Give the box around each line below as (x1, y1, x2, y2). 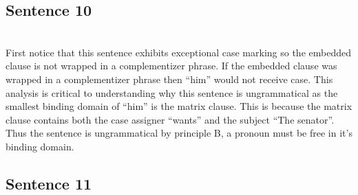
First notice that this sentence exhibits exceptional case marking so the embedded (6, 45, 351, 59)
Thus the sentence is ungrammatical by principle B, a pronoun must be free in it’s (6, 126, 352, 140)
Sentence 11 (6, 172, 92, 194)
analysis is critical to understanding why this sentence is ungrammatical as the (6, 85, 338, 100)
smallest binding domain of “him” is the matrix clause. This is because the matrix (6, 99, 352, 113)
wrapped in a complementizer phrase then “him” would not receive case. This (6, 71, 333, 86)
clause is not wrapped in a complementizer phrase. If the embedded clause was (6, 58, 337, 73)
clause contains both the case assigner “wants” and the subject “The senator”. (6, 112, 335, 126)
